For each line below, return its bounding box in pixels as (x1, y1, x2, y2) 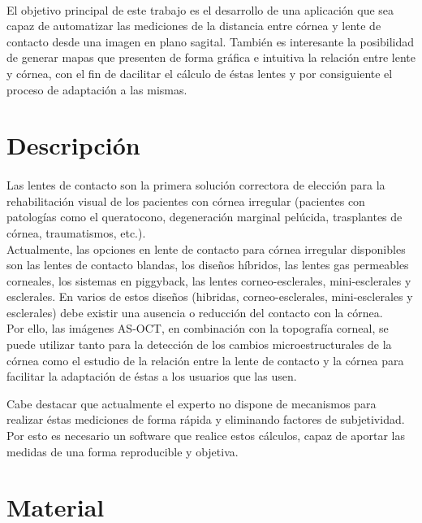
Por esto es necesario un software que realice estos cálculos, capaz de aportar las (6, 427, 405, 444)
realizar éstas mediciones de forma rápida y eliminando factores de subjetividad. (6, 411, 405, 428)
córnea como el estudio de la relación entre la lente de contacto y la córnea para (6, 351, 404, 368)
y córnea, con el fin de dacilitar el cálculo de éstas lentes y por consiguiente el (6, 64, 393, 81)
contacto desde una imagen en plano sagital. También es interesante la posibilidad (6, 33, 415, 50)
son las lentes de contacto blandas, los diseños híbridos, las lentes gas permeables (6, 256, 409, 273)
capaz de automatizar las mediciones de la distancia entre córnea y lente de (6, 17, 381, 34)
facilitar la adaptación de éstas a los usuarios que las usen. (6, 368, 297, 385)
